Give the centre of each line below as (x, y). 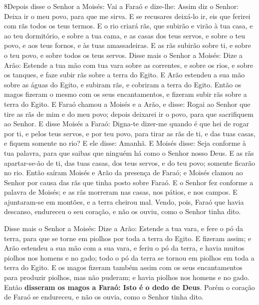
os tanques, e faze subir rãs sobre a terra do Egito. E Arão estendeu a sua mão (125, 75)
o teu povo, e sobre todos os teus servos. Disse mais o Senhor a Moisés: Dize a (124, 55)
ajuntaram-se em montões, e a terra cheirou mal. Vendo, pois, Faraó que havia (124, 201)
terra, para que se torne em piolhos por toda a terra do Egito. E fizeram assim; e (128, 238)
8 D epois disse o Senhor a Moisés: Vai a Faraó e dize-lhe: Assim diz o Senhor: (122, 6)
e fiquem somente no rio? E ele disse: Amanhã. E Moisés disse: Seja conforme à (125, 143)
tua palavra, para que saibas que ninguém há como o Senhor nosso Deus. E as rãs (129, 152)
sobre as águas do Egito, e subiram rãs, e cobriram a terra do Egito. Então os (123, 84)
